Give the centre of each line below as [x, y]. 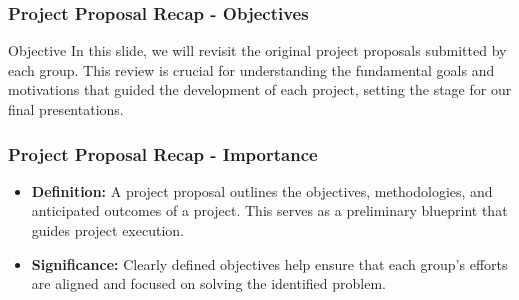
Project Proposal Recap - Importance [163, 153]
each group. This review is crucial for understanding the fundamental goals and [251, 69]
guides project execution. [107, 230]
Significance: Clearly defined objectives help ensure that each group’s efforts [269, 263]
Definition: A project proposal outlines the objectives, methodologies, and [262, 190]
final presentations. [66, 109]
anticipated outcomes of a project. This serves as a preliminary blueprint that [269, 210]
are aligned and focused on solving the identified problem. [208, 283]
